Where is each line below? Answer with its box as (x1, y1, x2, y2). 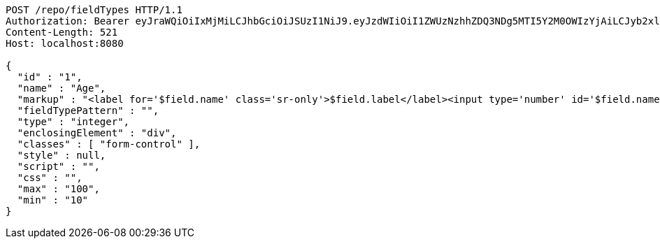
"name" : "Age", (17, 82, 106, 94)
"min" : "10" (17, 194, 89, 206)
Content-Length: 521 (6, 27, 118, 38)
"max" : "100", (17, 183, 100, 194)
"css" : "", (17, 172, 82, 183)
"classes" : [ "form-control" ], (17, 138, 201, 150)
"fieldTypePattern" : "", (17, 105, 159, 116)
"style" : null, (17, 150, 106, 161)
